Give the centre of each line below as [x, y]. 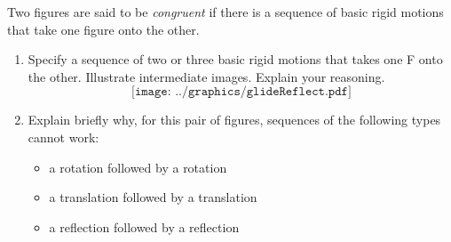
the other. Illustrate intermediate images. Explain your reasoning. [206, 76]
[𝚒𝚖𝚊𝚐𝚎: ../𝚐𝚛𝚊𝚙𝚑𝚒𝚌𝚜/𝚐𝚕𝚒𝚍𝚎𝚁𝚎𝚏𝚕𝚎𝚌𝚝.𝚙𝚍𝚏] [241, 92]
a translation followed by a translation [153, 197]
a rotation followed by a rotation [138, 167]
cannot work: [63, 137]
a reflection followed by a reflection [144, 226]
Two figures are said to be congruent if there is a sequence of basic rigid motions [225, 12]
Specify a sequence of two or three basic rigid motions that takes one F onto [235, 59]
